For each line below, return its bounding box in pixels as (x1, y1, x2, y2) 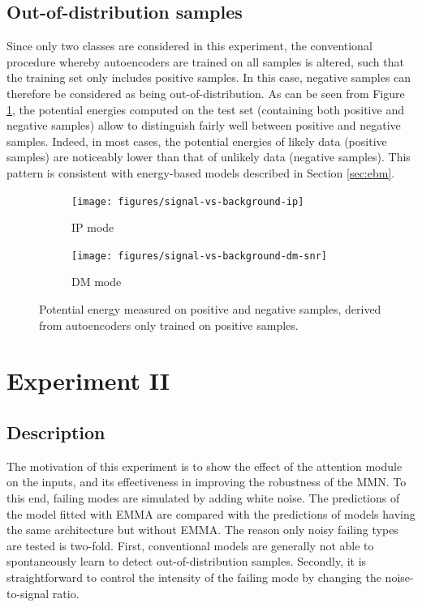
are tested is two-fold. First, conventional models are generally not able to (6, 536, 374, 554)
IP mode (71, 219, 114, 236)
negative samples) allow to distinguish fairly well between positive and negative (6, 117, 401, 134)
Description (6, 420, 105, 444)
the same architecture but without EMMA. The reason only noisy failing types (6, 521, 398, 538)
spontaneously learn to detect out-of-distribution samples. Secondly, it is (6, 553, 367, 570)
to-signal (6, 584, 50, 601)
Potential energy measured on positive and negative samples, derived (39, 301, 381, 318)
